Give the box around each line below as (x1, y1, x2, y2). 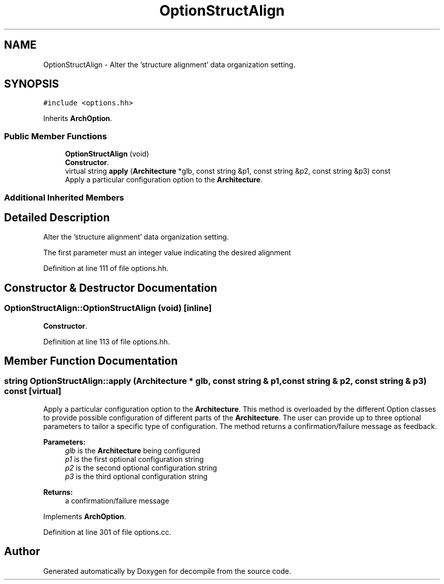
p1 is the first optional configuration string (65, 454, 204, 463)
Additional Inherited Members (4, 192, 124, 203)
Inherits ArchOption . (43, 114, 113, 123)
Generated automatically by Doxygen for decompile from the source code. (43, 566, 291, 575)
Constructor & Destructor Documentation (4, 281, 217, 294)
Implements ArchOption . (43, 512, 126, 521)
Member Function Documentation (4, 355, 178, 368)
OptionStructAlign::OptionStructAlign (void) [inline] (4, 303, 212, 314)
